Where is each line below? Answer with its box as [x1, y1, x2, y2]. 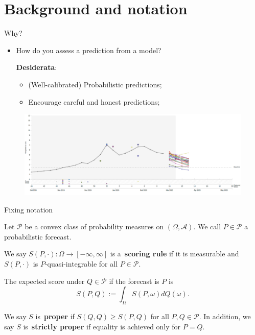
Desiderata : [16, 62, 57, 73]
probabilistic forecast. [4, 231, 72, 242]
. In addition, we [199, 311, 251, 322]
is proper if [35, 311, 75, 322]
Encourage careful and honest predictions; [28, 96, 160, 107]
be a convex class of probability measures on [25, 221, 164, 232]
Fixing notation [4, 204, 53, 214]
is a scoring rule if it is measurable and [110, 248, 239, 259]
